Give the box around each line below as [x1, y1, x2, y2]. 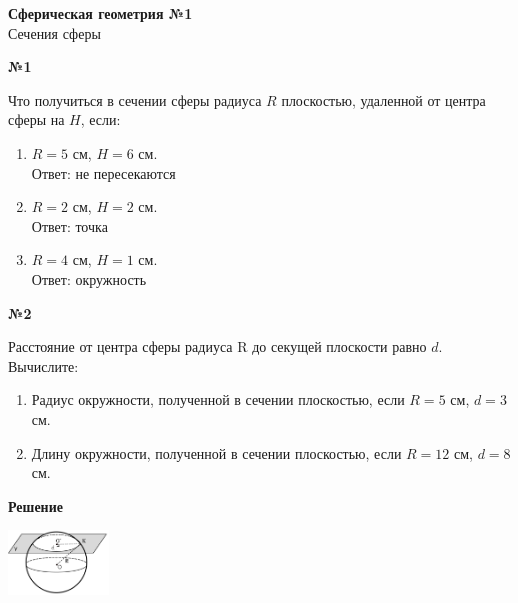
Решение [8, 495, 63, 516]
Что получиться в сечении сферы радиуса [8, 89, 262, 110]
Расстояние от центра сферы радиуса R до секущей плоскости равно [8, 336, 427, 357]
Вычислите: [8, 355, 79, 376]
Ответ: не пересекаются [31, 162, 176, 183]
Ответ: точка [31, 215, 108, 236]
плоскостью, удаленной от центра [281, 89, 486, 110]
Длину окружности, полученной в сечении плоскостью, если [31, 442, 402, 463]
